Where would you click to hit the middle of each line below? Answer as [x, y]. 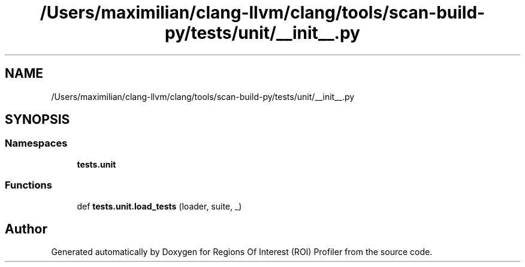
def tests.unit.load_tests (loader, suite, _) [159, 206]
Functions [28, 185]
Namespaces [36, 143]
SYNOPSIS [37, 120]
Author [26, 229]
